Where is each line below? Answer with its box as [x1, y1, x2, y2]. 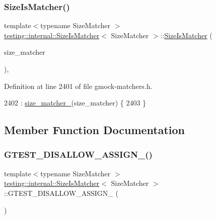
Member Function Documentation [4, 122, 185, 138]
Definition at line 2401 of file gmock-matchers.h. [4, 80, 153, 91]
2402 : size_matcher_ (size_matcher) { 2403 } [4, 97, 147, 108]
